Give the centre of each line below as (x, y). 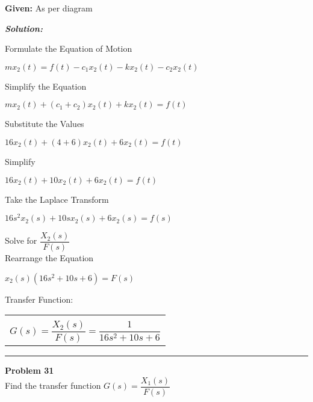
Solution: (24, 28)
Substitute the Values (45, 124)
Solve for (21, 240)
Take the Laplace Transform (57, 199)
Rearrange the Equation (49, 258)
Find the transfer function (53, 385)
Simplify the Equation (46, 86)
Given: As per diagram (49, 8)
